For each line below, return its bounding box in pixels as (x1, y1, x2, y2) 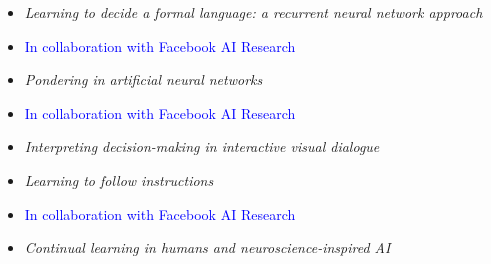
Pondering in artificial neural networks (24, 69, 263, 90)
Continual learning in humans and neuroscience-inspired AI (24, 237, 391, 258)
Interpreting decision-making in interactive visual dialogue (24, 136, 380, 157)
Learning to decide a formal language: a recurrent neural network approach (24, 2, 483, 22)
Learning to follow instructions (24, 169, 214, 190)
